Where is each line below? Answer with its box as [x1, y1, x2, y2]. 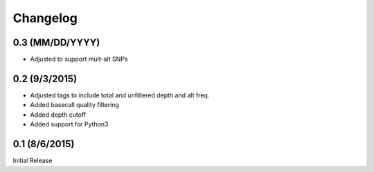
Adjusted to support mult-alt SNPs [30, 55, 128, 64]
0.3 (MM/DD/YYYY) [12, 37, 100, 48]
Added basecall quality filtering [30, 101, 119, 109]
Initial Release [12, 156, 53, 165]
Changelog [12, 10, 78, 26]
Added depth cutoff [30, 111, 87, 119]
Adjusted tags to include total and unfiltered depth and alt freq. [30, 90, 210, 99]
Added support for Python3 [30, 120, 109, 128]
